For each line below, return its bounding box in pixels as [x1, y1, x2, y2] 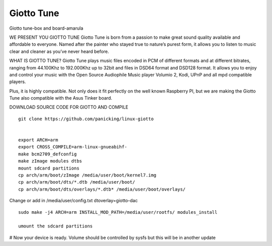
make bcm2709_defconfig [18, 151, 77, 157]
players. [9, 78, 26, 85]
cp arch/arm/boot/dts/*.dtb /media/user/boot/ [18, 179, 135, 185]
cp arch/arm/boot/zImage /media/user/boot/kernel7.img [18, 172, 157, 178]
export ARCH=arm [18, 137, 58, 143]
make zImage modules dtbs [18, 158, 83, 164]
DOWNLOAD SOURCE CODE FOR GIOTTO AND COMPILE [9, 104, 128, 110]
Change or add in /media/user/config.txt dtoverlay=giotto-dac [9, 198, 138, 204]
